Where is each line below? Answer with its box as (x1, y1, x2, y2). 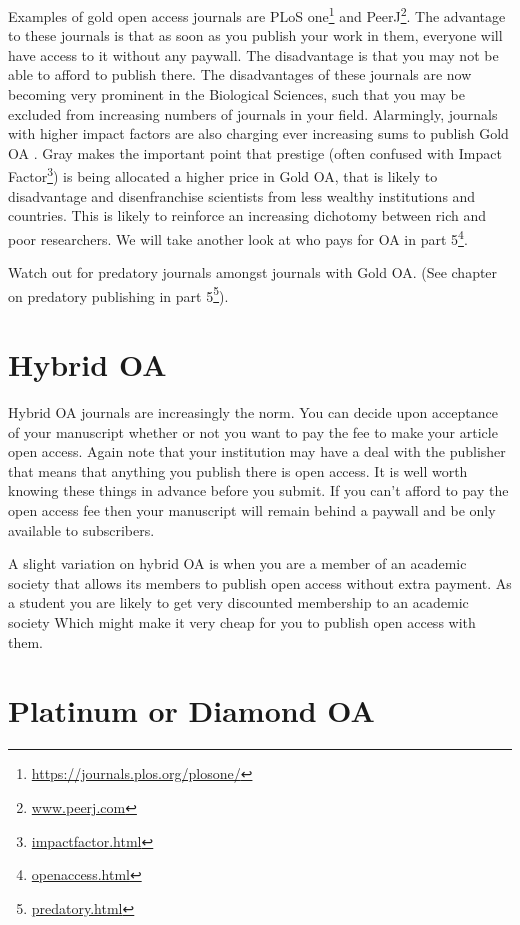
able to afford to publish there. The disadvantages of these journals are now (8, 64, 472, 85)
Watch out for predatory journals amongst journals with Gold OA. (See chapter (8, 262, 498, 283)
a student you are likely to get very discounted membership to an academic (8, 592, 469, 613)
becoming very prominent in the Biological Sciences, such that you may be (8, 84, 465, 105)
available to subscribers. (8, 519, 155, 540)
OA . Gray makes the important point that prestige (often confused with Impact (8, 142, 502, 163)
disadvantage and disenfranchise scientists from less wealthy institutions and (8, 185, 476, 206)
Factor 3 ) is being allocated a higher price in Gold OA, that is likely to (8, 163, 438, 187)
